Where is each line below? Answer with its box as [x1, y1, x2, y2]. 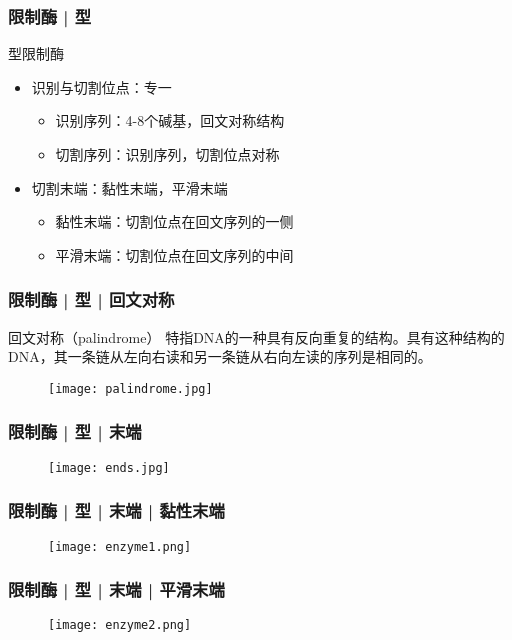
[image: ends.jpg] [48, 460, 170, 475]
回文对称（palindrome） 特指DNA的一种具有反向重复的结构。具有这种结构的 [8, 326, 505, 347]
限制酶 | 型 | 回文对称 [8, 287, 175, 312]
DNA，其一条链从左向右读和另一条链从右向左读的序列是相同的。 [8, 346, 432, 367]
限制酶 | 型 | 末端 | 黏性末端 [8, 498, 225, 523]
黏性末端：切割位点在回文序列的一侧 [55, 211, 294, 232]
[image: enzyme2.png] [48, 618, 192, 633]
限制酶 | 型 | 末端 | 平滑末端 [8, 577, 225, 602]
